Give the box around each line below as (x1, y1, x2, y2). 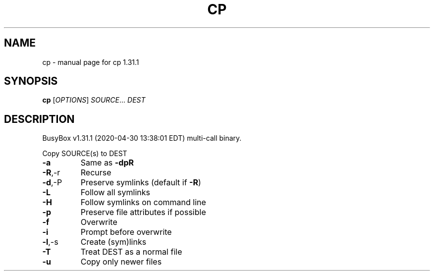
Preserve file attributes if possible (80, 207, 206, 218)
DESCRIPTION (4, 112, 75, 125)
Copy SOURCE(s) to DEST (42, 149, 127, 158)
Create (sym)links (80, 237, 147, 247)
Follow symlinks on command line (80, 197, 206, 208)
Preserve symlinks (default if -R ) (80, 177, 201, 188)
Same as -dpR (80, 158, 134, 168)
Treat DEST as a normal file (80, 247, 182, 257)
